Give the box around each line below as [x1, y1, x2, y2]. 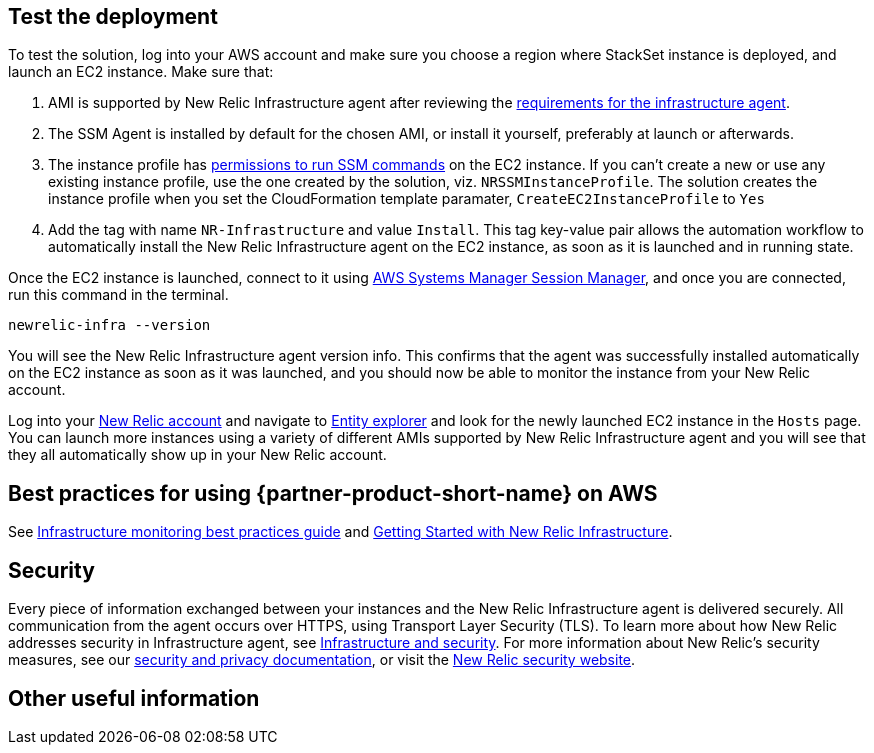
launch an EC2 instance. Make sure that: [8, 63, 274, 81]
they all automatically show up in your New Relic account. [8, 446, 387, 464]
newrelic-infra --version [8, 317, 211, 334]
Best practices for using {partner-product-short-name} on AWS [8, 480, 658, 506]
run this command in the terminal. [8, 286, 229, 304]
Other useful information [8, 685, 260, 711]
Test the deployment [8, 4, 218, 29]
